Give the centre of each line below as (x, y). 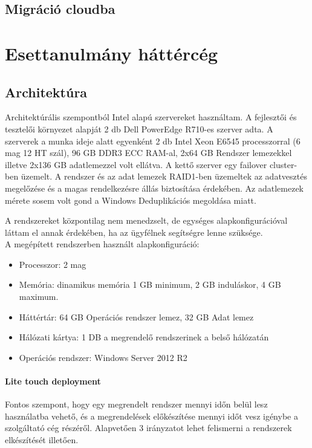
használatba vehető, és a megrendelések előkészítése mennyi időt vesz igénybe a (151, 416)
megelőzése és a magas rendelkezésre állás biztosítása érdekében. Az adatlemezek (154, 188)
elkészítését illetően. (42, 440)
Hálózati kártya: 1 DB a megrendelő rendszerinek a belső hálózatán (144, 337)
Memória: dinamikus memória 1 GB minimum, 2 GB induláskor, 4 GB (150, 284)
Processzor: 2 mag (53, 264)
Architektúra (46, 92)
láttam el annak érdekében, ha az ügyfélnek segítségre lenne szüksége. (134, 232)
